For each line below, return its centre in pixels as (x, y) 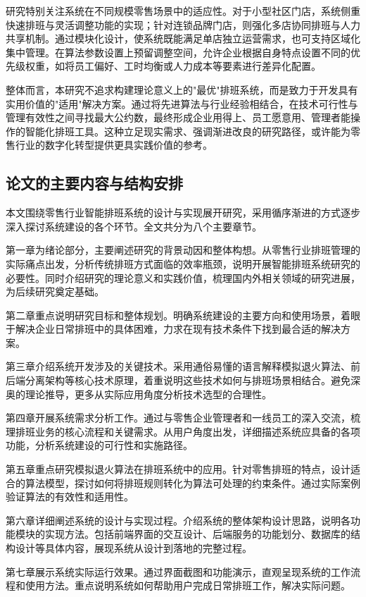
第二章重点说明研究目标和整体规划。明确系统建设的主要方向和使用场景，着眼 (183, 315)
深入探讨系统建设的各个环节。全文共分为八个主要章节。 (134, 226)
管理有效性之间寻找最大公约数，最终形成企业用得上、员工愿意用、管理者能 (178, 117)
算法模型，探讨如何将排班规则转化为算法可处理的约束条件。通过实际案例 (193, 482)
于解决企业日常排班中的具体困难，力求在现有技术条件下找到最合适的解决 (173, 329)
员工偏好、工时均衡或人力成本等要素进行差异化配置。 (197, 66)
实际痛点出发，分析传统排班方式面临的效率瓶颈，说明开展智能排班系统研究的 (183, 263)
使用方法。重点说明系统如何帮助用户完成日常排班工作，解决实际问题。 (188, 585)
